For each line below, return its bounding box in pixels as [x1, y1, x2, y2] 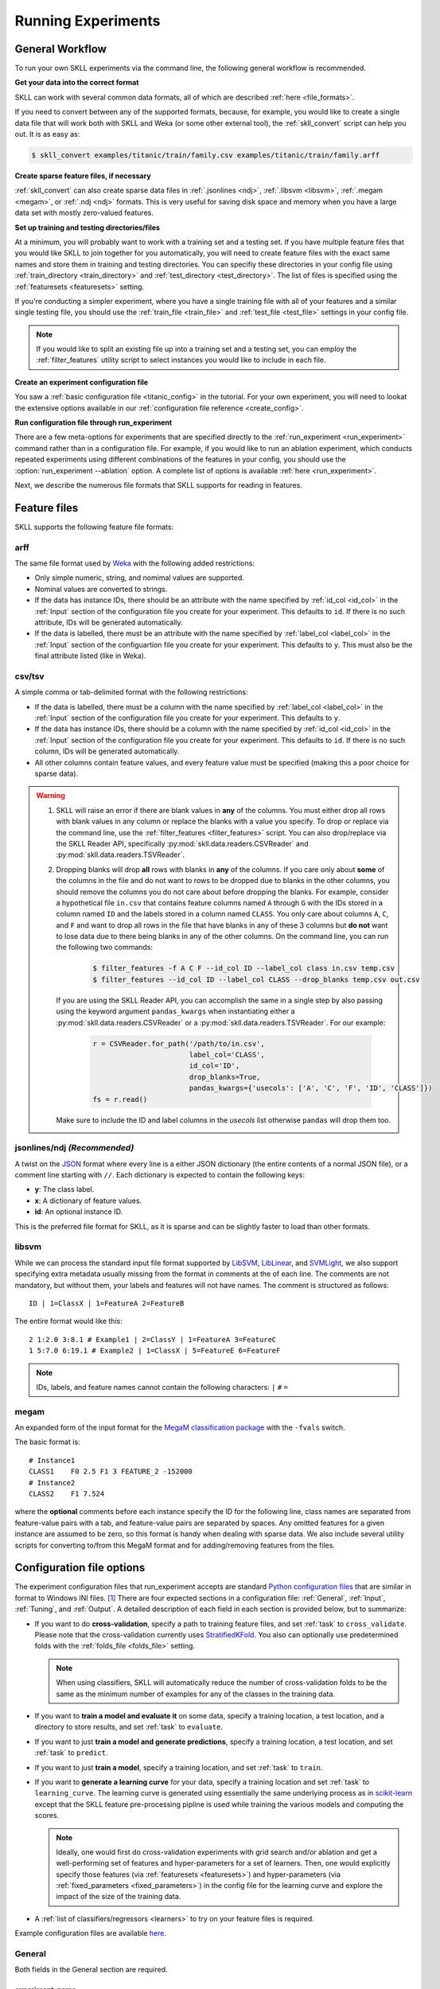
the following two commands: [56, 943, 154, 952]
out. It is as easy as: [14, 130, 80, 139]
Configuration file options [14, 1561, 146, 1574]
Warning [36, 791, 65, 800]
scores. [34, 1811, 60, 1820]
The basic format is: [14, 1437, 80, 1447]
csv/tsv [14, 671, 45, 682]
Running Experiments [14, 12, 161, 29]
